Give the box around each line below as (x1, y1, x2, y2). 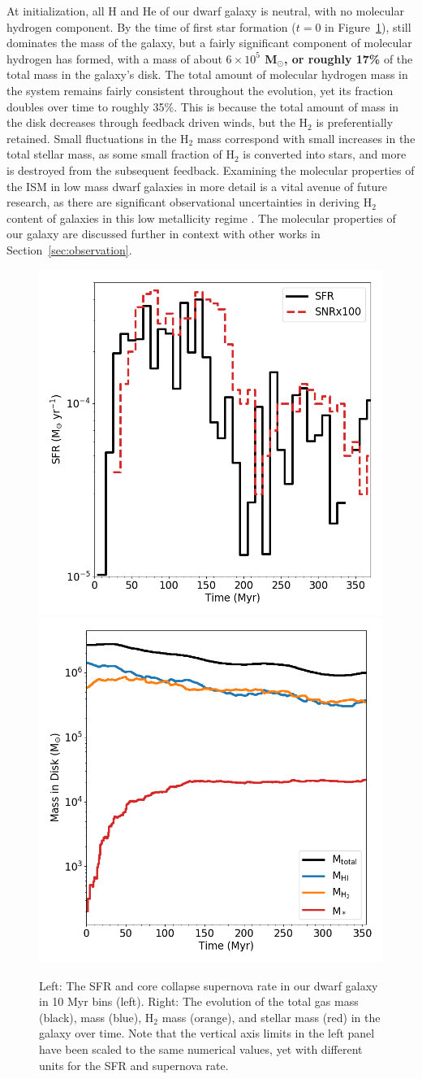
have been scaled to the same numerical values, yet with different (39, 1041, 363, 1058)
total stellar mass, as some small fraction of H (6, 146, 235, 163)
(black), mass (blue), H (39, 1008, 154, 1025)
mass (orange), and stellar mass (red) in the (161, 1008, 381, 1025)
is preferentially (316, 114, 394, 131)
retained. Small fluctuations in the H (6, 129, 189, 146)
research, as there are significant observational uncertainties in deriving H (6, 194, 372, 211)
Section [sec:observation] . (6, 241, 132, 258)
